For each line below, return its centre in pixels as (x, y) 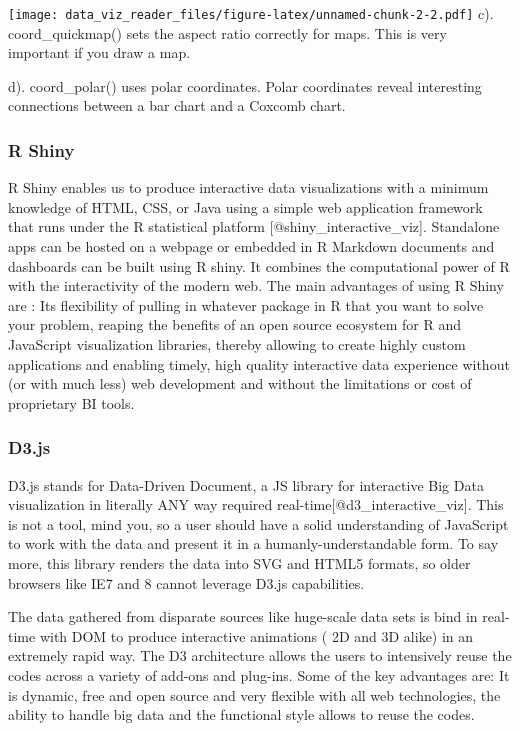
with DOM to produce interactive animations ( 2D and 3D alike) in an (256, 635)
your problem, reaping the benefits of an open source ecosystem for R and (234, 324)
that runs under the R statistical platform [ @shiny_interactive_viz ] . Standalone (254, 226)
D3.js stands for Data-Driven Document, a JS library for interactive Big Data (246, 484)
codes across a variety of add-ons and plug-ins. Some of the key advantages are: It (259, 674)
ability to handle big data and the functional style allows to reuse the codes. (241, 714)
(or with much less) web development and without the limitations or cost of (240, 383)
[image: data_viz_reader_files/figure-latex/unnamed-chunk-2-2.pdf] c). (251, 13)
